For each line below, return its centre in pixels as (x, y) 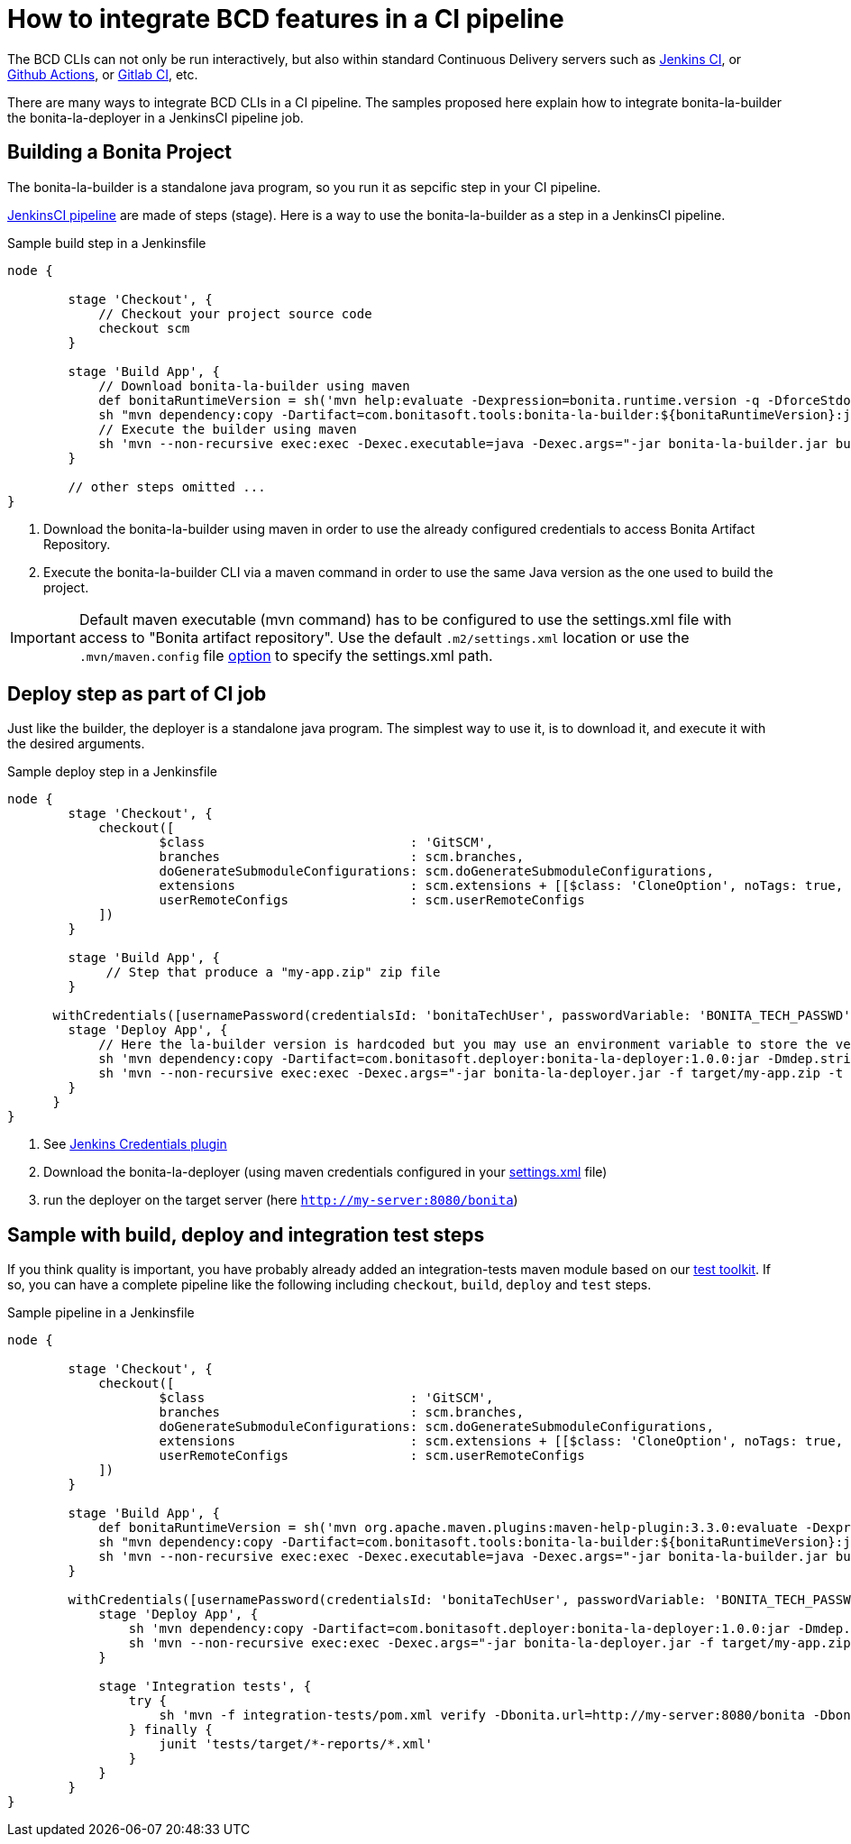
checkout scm (144, 328)
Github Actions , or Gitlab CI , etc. (103, 74)
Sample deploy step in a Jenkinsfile (112, 772)
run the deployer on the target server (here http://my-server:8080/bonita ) (281, 1200)
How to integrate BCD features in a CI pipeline (286, 19)
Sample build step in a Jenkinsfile (107, 243)
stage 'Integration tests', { (205, 1687)
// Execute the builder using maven (228, 429)
